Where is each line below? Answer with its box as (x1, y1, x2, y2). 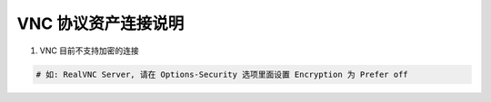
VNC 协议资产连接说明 (16, 14, 185, 33)
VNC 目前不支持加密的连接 (39, 45, 140, 56)
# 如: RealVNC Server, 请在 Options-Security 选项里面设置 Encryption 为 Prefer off (35, 69, 408, 79)
